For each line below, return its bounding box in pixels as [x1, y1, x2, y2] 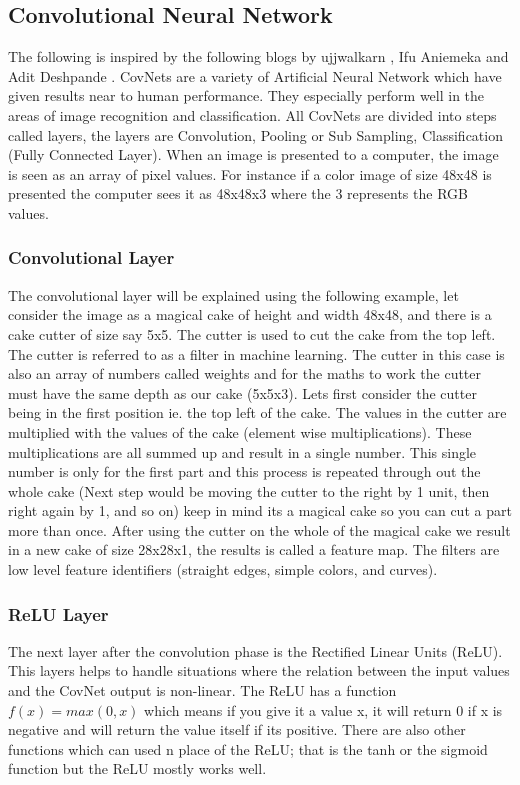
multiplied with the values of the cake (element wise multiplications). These [8, 421, 472, 442]
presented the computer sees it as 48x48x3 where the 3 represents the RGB [8, 183, 468, 204]
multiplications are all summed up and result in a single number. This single [8, 441, 477, 462]
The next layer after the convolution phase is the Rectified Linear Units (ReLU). [8, 640, 503, 661]
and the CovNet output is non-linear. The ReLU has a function [8, 680, 397, 701]
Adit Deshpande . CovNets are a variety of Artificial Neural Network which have [8, 65, 502, 86]
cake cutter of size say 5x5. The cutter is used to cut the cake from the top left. [8, 323, 496, 344]
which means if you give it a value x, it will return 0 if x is [144, 699, 503, 720]
